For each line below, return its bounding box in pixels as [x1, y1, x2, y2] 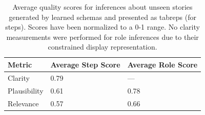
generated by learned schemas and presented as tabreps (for [9, 11, 196, 22]
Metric [8, 59, 32, 70]
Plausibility [8, 85, 44, 96]
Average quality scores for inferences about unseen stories [12, 2, 193, 12]
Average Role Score [127, 59, 198, 70]
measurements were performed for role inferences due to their [6, 31, 199, 42]
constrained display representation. [48, 41, 157, 52]
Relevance [8, 98, 39, 108]
